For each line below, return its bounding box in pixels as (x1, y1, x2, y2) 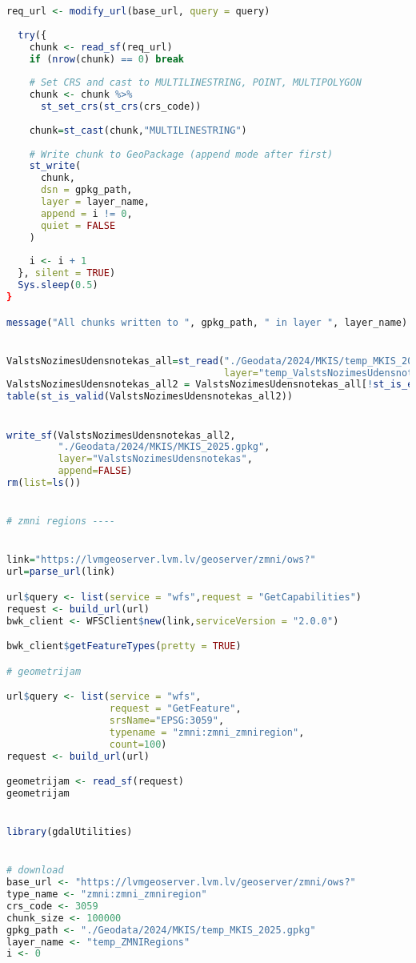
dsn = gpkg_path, (40, 184, 133, 196)
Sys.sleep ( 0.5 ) (18, 279, 98, 291)
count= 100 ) (109, 738, 167, 750)
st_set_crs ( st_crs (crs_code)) (40, 101, 202, 112)
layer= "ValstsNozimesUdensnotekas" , (58, 453, 253, 465)
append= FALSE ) (58, 465, 133, 477)
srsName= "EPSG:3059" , (109, 714, 225, 726)
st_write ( (29, 160, 82, 172)
